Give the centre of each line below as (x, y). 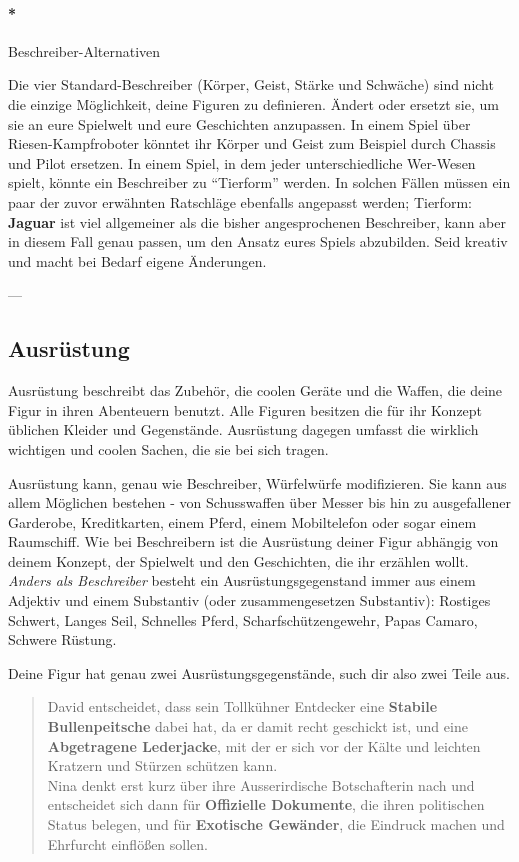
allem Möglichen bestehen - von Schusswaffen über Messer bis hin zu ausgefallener (260, 502)
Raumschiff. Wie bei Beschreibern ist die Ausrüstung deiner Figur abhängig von (253, 541)
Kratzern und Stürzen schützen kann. (162, 765)
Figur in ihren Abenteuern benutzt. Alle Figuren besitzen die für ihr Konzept (245, 409)
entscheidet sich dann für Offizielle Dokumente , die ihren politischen (266, 804)
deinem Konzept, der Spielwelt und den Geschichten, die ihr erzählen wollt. (238, 560)
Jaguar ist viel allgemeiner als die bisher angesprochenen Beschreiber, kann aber (257, 221)
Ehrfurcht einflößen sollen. (128, 843)
